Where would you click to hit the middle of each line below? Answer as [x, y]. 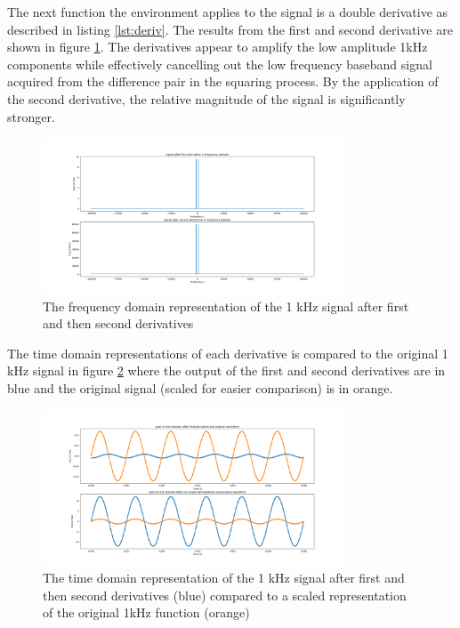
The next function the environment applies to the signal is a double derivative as [228, 12]
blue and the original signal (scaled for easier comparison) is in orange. [200, 388]
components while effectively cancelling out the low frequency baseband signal [220, 64]
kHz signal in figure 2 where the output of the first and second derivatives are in [226, 370]
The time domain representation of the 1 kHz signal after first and [224, 578]
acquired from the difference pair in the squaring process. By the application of [223, 81]
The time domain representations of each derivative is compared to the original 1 [228, 353]
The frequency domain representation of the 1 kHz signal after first [226, 306]
